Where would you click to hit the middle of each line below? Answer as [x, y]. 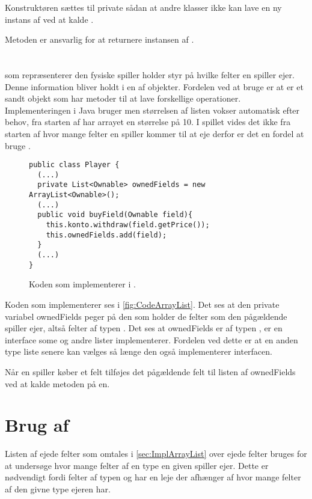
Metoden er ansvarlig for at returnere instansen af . [99, 39]
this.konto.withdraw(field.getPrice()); [128, 225]
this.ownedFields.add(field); [106, 235]
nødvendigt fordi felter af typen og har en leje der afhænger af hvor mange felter [153, 477]
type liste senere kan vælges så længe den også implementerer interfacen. [139, 351]
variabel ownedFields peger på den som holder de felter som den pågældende [146, 316]
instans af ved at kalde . [49, 19]
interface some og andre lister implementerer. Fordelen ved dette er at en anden [151, 339]
